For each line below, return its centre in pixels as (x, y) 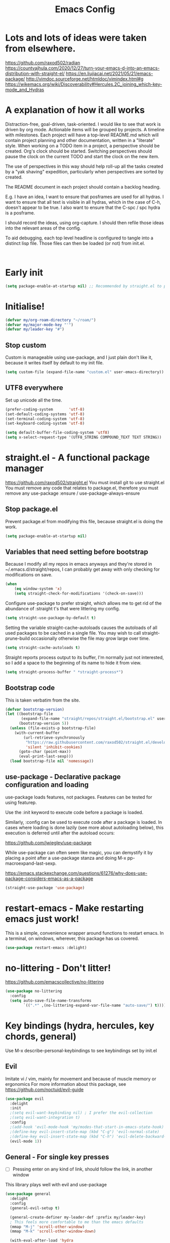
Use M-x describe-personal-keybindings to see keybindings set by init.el (81, 1050)
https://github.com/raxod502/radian (43, 62)
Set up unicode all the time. (34, 400)
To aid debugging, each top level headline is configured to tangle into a (79, 238)
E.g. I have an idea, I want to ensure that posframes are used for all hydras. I (84, 197)
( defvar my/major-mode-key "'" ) (39, 325)
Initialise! (25, 306)
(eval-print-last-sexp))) (46, 756)
